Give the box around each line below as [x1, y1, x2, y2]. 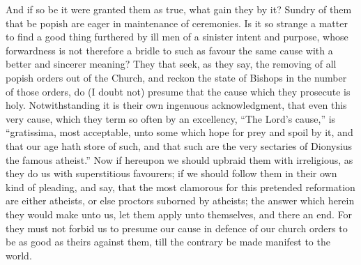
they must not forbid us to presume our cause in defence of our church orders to [6, 220, 348, 235]
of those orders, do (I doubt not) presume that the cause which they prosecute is [6, 84, 351, 98]
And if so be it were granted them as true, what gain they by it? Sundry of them [6, 2, 352, 16]
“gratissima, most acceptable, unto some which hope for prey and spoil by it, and [6, 125, 353, 139]
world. [6, 248, 32, 262]
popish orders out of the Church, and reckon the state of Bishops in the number [6, 70, 347, 84]
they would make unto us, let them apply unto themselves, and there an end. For [6, 206, 353, 221]
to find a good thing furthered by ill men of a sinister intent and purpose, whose [6, 29, 348, 44]
